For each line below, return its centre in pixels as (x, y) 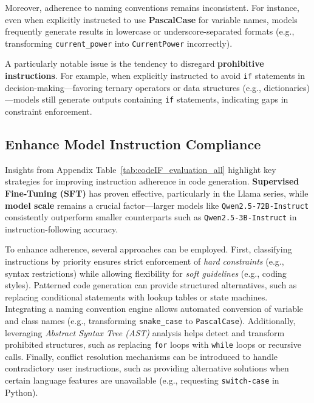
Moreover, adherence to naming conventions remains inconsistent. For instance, (152, 7)
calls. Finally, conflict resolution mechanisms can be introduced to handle (141, 356)
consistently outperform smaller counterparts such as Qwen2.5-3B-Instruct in (151, 217)
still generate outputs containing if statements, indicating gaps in (165, 99)
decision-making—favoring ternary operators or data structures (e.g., (133, 87)
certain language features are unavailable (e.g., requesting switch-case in (142, 380)
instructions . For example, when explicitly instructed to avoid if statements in (155, 76)
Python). (22, 392)
